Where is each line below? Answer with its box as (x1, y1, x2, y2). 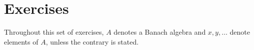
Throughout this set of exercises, (4, 27, 104, 37)
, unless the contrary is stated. (45, 36, 139, 47)
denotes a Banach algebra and (113, 27, 206, 37)
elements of (4, 36, 38, 47)
